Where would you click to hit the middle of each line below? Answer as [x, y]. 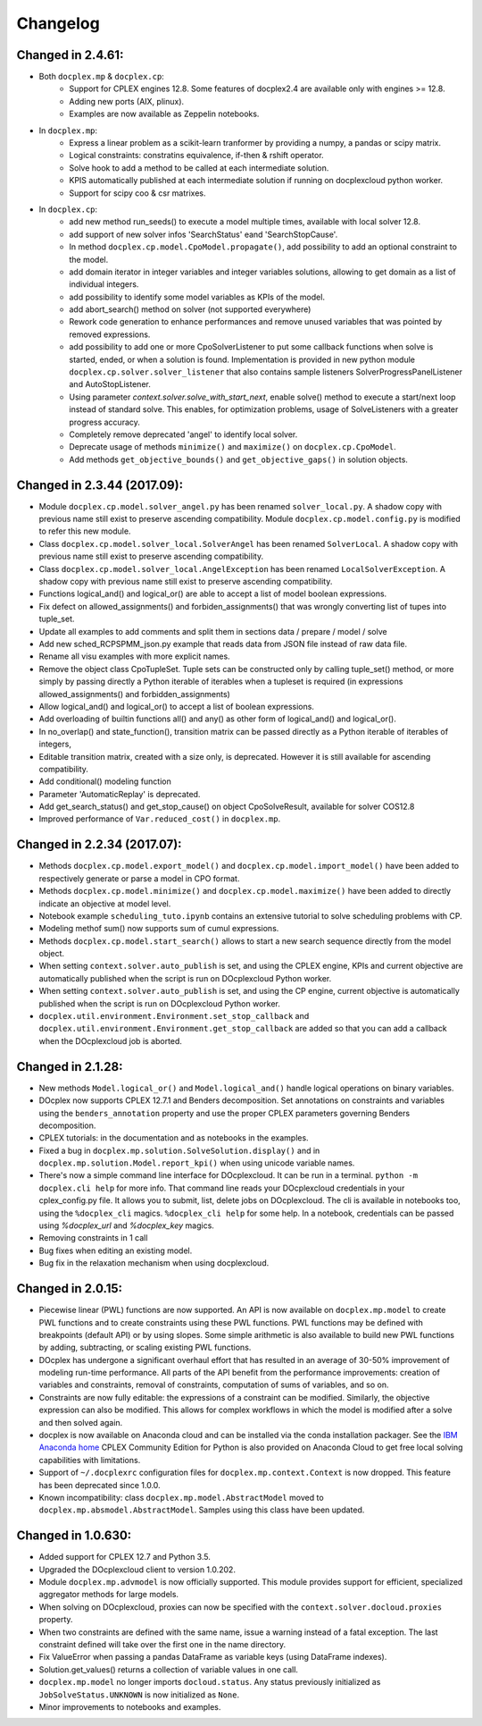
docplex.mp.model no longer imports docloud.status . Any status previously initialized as [210, 1682]
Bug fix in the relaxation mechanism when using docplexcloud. [154, 1263]
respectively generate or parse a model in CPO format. [139, 878]
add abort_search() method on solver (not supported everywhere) [190, 309]
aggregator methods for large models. [108, 1595]
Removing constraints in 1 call [93, 1238]
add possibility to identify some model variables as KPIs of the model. [197, 297]
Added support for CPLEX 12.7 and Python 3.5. [125, 1557]
